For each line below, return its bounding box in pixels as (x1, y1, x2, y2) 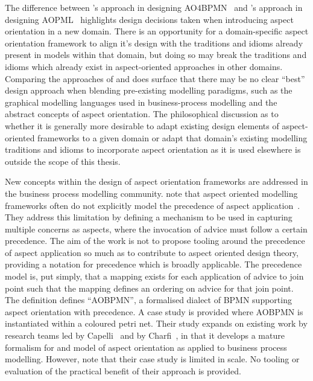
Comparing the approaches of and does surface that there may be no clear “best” (5, 72, 305, 85)
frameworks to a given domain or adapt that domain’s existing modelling (37, 131, 308, 144)
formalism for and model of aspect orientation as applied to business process (5, 341, 287, 353)
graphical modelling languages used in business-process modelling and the (5, 95, 277, 108)
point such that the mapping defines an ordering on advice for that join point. (5, 281, 294, 294)
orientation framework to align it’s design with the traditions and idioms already (5, 36, 303, 49)
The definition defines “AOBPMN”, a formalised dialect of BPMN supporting (5, 293, 292, 306)
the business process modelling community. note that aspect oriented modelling (5, 187, 298, 199)
